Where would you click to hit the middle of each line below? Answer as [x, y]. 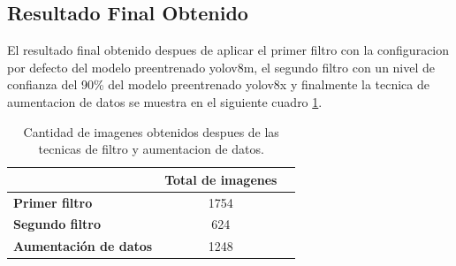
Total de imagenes [221, 179]
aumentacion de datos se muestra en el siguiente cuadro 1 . [165, 101]
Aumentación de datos [83, 246]
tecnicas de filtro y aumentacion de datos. [151, 149]
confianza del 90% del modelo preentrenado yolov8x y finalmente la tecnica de [219, 84]
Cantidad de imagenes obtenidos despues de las [151, 131]
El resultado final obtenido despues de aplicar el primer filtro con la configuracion [228, 50]
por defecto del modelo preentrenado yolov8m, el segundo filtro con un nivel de [221, 67]
